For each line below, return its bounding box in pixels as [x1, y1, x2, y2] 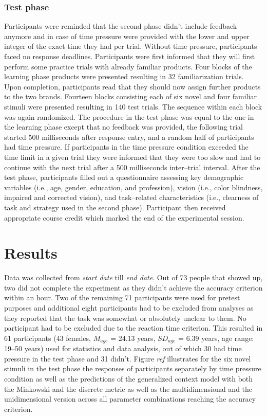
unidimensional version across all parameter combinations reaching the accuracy [4, 393, 256, 404]
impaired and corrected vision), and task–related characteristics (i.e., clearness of [4, 192, 259, 203]
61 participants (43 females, [4, 332, 91, 343]
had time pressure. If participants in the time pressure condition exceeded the [4, 141, 249, 152]
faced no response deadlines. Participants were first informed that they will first [4, 51, 255, 61]
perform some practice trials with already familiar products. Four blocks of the [4, 61, 252, 71]
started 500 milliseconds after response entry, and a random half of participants [4, 131, 254, 142]
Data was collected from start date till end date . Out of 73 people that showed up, [4, 272, 263, 283]
